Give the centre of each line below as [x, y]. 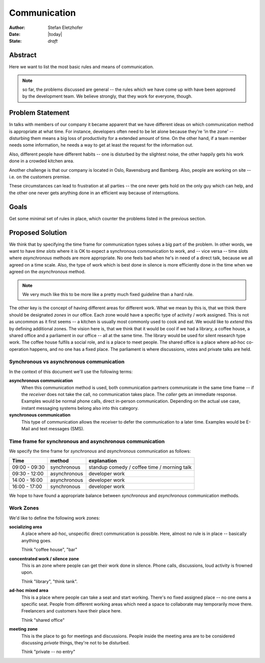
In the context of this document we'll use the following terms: [71, 371]
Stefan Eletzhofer [65, 27]
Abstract [23, 55]
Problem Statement [39, 113]
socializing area [26, 527]
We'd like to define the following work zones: [54, 518]
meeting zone [23, 629]
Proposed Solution [38, 232]
